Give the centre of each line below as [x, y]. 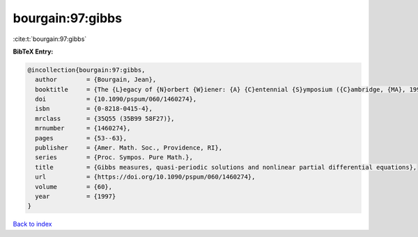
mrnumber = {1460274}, [83, 128]
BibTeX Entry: [33, 51]
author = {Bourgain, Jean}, [96, 80]
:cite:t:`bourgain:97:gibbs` [50, 39]
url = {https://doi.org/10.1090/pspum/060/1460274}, [145, 177]
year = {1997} [76, 196]
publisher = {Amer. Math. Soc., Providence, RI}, [129, 148]
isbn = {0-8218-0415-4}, [94, 109]
